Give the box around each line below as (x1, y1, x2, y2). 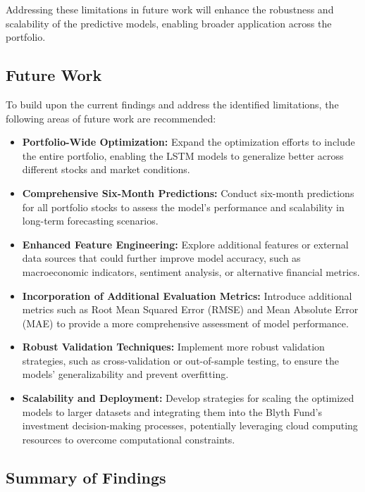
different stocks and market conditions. (22, 162, 190, 177)
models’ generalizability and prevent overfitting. (22, 367, 229, 381)
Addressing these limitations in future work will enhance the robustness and (6, 2, 334, 16)
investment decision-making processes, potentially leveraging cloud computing (22, 418, 358, 433)
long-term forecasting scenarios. (22, 213, 159, 228)
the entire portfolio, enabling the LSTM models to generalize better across (22, 148, 344, 163)
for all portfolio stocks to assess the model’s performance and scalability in (22, 199, 345, 214)
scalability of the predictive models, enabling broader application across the (6, 15, 332, 30)
